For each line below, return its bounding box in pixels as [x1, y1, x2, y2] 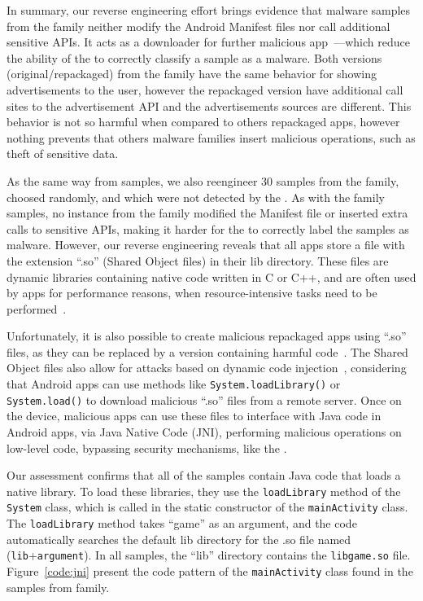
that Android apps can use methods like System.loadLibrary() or [7, 375, 341, 393]
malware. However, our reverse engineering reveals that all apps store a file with [7, 236, 405, 253]
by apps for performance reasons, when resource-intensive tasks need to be [7, 284, 377, 301]
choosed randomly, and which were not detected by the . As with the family [7, 188, 385, 205]
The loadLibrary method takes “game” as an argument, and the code [7, 515, 357, 532]
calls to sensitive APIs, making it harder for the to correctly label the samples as [7, 220, 409, 237]
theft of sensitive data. [7, 145, 119, 162]
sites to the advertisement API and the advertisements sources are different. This [7, 97, 412, 114]
